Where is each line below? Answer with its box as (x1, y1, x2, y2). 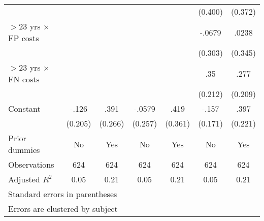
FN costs (8, 73, 40, 85)
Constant (8, 103, 41, 114)
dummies (8, 144, 40, 155)
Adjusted (8, 173, 40, 185)
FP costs (8, 32, 39, 44)
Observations (8, 159, 54, 170)
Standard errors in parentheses (8, 188, 117, 200)
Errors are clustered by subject (8, 203, 118, 214)
